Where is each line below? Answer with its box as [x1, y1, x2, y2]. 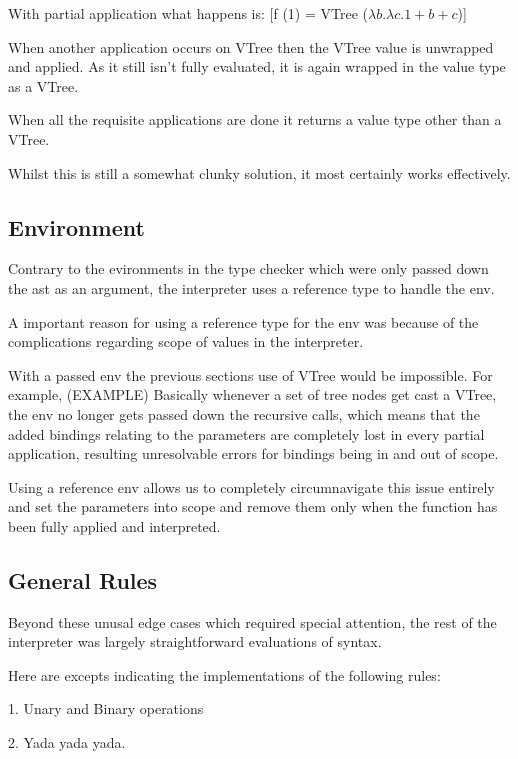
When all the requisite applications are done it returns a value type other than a [8, 109, 502, 130]
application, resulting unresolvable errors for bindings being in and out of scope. [8, 443, 499, 464]
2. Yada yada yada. [8, 732, 126, 753]
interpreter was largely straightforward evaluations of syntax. [8, 631, 382, 652]
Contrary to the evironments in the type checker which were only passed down [8, 258, 489, 279]
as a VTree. [8, 75, 79, 96]
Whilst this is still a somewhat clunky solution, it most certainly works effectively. [8, 162, 511, 183]
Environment [8, 211, 145, 242]
